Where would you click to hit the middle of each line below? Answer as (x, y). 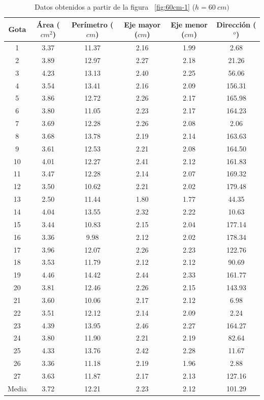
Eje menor (189, 24)
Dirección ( (236, 24)
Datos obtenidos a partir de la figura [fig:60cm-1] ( (115, 7)
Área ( (48, 24)
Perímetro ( (92, 24)
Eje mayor (142, 24)
